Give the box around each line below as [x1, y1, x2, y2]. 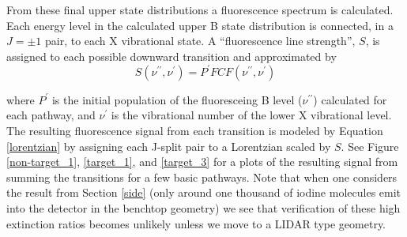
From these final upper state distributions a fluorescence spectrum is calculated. [6, 2, 394, 17]
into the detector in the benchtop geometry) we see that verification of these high [6, 200, 401, 216]
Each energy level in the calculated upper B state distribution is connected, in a [6, 17, 394, 33]
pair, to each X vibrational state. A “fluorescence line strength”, [45, 32, 356, 49]
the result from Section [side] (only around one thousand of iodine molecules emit [6, 184, 401, 201]
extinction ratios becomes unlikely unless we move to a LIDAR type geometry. [6, 215, 386, 231]
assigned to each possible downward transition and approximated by [6, 47, 337, 64]
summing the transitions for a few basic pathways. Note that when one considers [6, 168, 398, 185]
